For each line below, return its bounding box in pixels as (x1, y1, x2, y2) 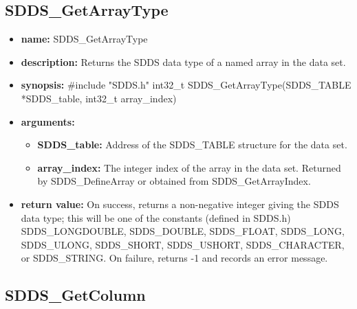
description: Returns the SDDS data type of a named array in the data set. (21, 54, 346, 69)
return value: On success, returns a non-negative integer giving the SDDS (21, 196, 339, 211)
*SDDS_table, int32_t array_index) (21, 91, 177, 105)
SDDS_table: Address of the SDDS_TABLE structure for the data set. (37, 137, 347, 152)
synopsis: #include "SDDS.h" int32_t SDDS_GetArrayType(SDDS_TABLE (21, 78, 351, 92)
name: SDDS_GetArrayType (21, 32, 148, 46)
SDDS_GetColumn (5, 284, 146, 306)
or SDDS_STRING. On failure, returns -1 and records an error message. (21, 251, 328, 265)
